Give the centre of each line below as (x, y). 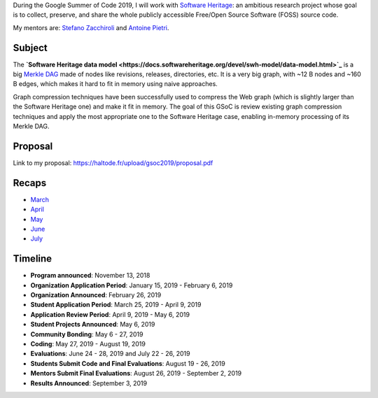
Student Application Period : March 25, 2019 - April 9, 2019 (116, 305)
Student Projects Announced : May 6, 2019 (93, 325)
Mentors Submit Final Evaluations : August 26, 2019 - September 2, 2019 (136, 374)
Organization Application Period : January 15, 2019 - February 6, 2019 (132, 285)
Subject (30, 48)
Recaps (30, 183)
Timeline (33, 259)
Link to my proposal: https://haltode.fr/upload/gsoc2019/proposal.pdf (113, 163)
